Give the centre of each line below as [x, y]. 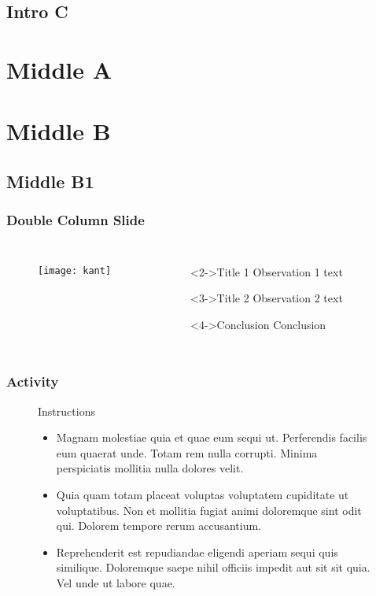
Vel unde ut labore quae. [116, 582]
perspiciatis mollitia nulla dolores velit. [150, 468]
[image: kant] [75, 270]
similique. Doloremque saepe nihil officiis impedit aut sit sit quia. [213, 567]
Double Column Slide [76, 220]
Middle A [59, 69]
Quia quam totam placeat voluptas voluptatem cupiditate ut [203, 494]
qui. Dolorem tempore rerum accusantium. [159, 526]
